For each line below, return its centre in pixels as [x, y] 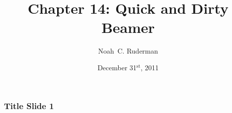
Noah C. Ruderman [128, 51]
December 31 [117, 67]
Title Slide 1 [29, 105]
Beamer [128, 27]
